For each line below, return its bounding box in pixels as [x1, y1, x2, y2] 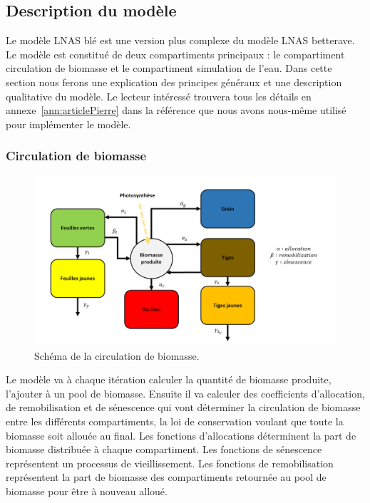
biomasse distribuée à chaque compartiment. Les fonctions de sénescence [6, 442, 322, 457]
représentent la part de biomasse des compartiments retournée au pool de [6, 470, 327, 484]
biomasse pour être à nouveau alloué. [6, 484, 168, 499]
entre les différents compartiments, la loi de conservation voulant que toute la [6, 414, 344, 429]
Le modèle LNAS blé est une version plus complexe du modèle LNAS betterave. [6, 33, 355, 48]
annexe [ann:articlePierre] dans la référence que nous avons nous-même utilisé [6, 103, 346, 118]
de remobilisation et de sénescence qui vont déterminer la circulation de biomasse [6, 400, 361, 415]
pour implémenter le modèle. [6, 116, 131, 131]
